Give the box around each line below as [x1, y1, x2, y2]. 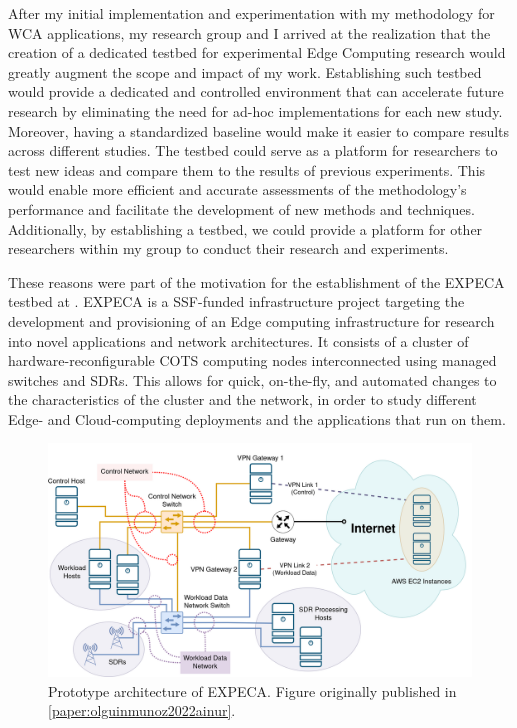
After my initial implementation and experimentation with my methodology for [8, 3, 495, 23]
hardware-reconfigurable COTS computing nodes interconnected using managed [8, 350, 497, 371]
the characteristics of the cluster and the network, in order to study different [8, 389, 477, 410]
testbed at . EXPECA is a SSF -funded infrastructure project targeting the [8, 291, 465, 312]
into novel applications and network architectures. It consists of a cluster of [8, 330, 469, 351]
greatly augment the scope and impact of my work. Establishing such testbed [8, 61, 482, 82]
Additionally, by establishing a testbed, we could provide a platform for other [8, 218, 483, 239]
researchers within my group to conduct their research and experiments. [8, 238, 449, 259]
